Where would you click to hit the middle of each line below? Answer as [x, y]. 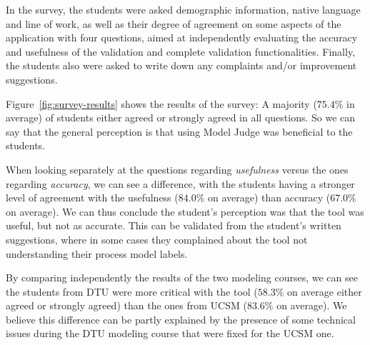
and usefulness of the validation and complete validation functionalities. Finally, [181, 51]
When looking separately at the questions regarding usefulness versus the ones [177, 169]
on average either [325, 291]
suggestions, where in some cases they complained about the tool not [157, 239]
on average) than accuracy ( [269, 197]
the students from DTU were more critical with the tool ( [132, 291]
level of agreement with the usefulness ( [92, 197]
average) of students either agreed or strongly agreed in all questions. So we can [181, 117]
